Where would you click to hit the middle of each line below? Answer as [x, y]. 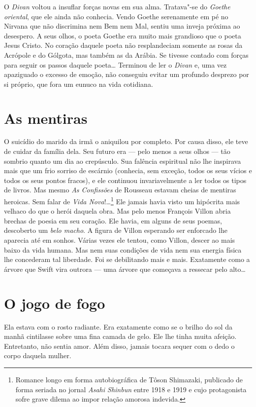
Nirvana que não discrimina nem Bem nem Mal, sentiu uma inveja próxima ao [122, 26]
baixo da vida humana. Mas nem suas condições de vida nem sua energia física [123, 249]
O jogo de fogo [55, 303]
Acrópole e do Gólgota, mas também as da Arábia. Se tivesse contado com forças [126, 55]
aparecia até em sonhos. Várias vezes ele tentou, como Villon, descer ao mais [120, 240]
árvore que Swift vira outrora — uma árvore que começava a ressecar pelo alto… [125, 269]
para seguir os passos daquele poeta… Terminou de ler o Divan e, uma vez [115, 64]
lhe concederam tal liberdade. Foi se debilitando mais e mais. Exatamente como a [127, 259]
